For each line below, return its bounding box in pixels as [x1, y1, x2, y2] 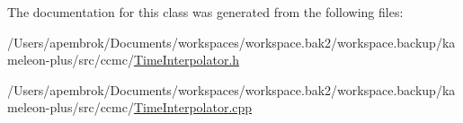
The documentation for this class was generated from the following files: [7, 3, 404, 21]
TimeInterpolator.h [133, 50, 240, 69]
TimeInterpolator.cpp [133, 98, 253, 117]
